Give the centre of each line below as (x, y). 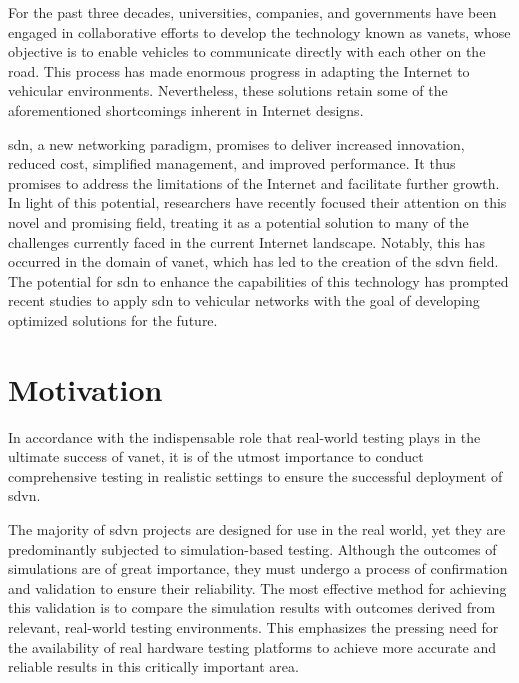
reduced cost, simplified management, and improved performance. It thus (232, 163)
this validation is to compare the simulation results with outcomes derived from (252, 607)
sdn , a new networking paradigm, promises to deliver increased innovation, (236, 143)
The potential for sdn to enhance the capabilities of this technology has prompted (258, 280)
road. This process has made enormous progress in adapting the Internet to (239, 70)
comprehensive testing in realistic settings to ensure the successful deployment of (255, 475)
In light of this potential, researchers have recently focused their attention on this (257, 202)
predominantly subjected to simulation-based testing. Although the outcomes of (252, 548)
